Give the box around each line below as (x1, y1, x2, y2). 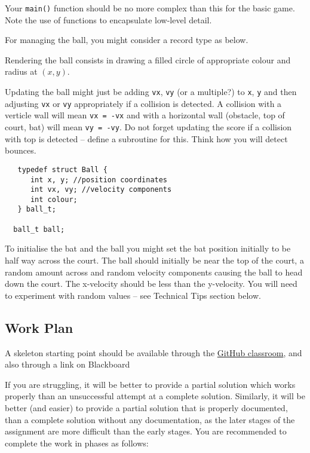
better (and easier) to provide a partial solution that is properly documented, (5, 401, 288, 414)
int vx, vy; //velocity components (30, 185, 172, 194)
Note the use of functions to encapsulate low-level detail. (5, 13, 212, 26)
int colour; (30, 195, 78, 204)
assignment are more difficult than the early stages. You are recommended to (5, 425, 287, 437)
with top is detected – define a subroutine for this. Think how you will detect (5, 132, 288, 145)
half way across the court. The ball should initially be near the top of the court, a (5, 254, 304, 267)
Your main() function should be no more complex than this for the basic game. (5, 2, 295, 14)
